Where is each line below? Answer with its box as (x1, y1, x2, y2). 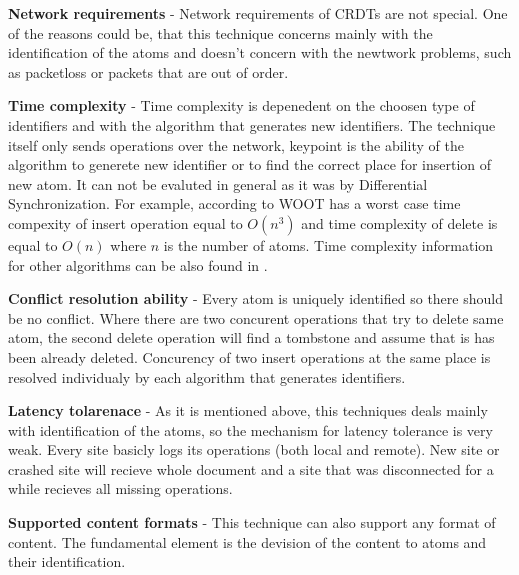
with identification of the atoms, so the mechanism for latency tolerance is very (8, 419, 493, 440)
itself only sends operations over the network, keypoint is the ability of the (8, 134, 464, 155)
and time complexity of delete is (301, 212, 498, 233)
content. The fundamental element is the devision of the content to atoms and (8, 531, 487, 552)
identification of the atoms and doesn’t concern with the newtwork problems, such (8, 42, 512, 63)
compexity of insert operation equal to (8, 212, 243, 233)
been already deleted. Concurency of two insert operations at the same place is (8, 346, 491, 367)
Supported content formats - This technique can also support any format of (8, 512, 496, 533)
